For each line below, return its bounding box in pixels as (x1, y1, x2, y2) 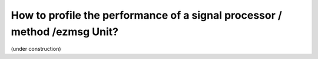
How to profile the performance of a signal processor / (11, 9, 282, 22)
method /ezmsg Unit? (11, 25, 119, 38)
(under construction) (11, 46, 61, 53)
